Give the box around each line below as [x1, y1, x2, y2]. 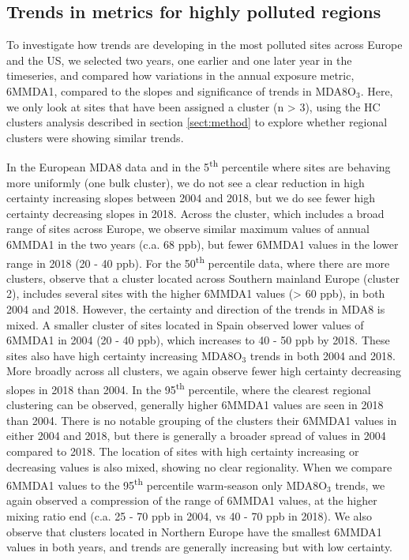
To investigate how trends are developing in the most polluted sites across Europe [6, 36, 403, 53]
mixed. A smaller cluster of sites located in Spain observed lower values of [6, 316, 364, 333]
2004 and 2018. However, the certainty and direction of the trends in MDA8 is [6, 301, 385, 318]
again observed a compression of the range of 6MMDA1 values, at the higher [6, 492, 377, 509]
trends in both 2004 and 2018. [250, 347, 396, 363]
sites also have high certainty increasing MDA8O [6, 347, 242, 363]
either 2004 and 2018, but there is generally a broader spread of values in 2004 [6, 427, 386, 444]
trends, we [335, 476, 385, 493]
